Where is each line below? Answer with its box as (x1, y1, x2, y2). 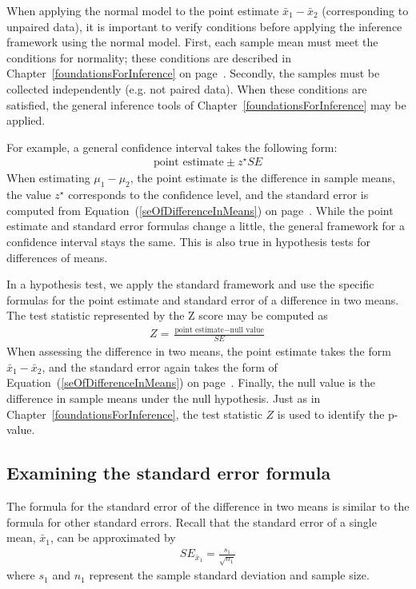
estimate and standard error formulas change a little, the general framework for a (6, 217, 405, 234)
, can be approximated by (50, 529, 176, 546)
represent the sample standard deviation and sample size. (89, 567, 370, 583)
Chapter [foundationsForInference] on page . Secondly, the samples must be (6, 65, 380, 82)
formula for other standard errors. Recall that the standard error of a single (6, 513, 377, 530)
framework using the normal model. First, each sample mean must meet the (6, 34, 378, 50)
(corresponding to (322, 2, 409, 18)
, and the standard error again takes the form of (42, 358, 278, 375)
